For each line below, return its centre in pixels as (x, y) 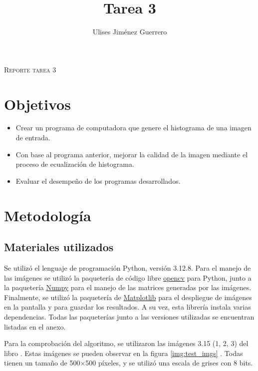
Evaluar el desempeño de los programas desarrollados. (98, 181)
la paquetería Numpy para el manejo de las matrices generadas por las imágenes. (128, 287)
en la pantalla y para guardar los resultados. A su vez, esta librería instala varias (128, 307)
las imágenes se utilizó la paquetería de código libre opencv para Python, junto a (128, 277)
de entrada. (33, 138)
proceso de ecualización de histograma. (75, 164)
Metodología (48, 215)
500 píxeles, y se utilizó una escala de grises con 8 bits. (169, 363)
